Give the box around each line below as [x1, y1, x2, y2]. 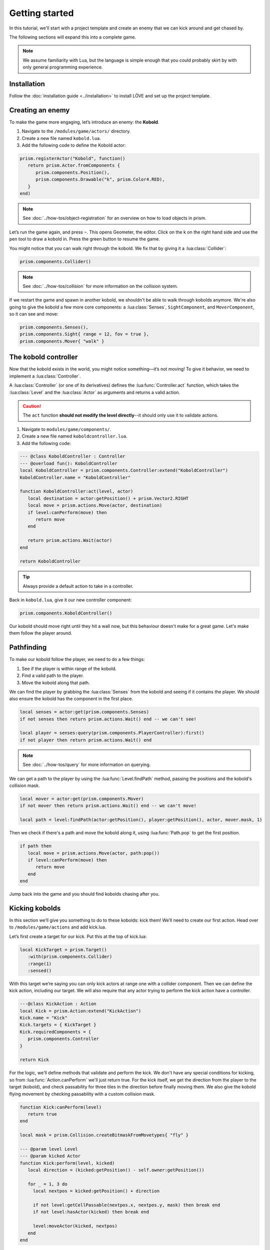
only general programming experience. [22, 64, 103, 70]
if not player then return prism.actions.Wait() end [19, 737, 152, 742]
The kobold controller [9, 353, 78, 361]
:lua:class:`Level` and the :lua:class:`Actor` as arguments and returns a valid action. [9, 389, 180, 395]
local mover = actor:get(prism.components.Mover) [19, 796, 144, 802]
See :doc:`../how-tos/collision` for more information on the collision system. [22, 283, 178, 289]
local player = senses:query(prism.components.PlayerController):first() [19, 730, 204, 736]
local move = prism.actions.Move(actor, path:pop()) [27, 850, 160, 856]
